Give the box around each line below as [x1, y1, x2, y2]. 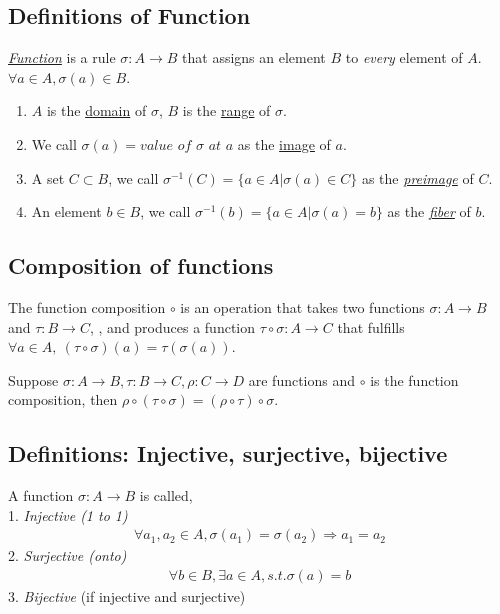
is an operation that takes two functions [180, 296, 425, 317]
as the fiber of [387, 201, 471, 222]
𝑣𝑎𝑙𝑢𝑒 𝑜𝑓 [140, 138, 192, 153]
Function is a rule [8, 47, 116, 68]
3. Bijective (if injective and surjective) [8, 585, 246, 606]
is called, [139, 485, 193, 506]
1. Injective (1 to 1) [8, 504, 128, 525]
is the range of [182, 100, 271, 121]
